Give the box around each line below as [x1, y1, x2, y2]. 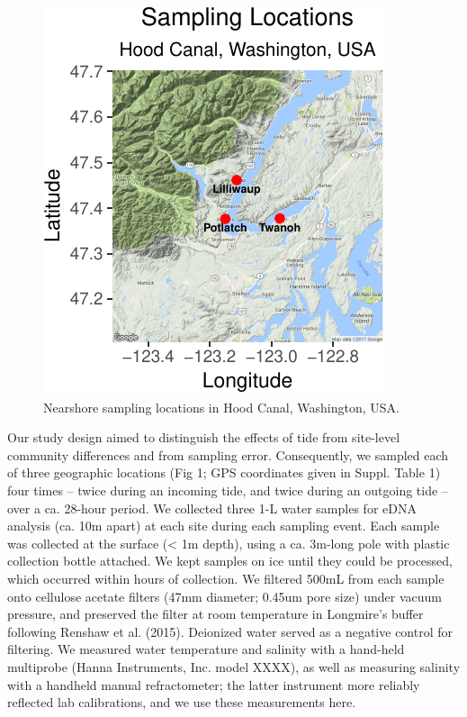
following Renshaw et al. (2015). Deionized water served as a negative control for [7, 622, 454, 640]
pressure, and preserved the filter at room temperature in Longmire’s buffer [7, 604, 424, 623]
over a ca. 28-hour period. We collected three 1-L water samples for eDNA [7, 498, 417, 517]
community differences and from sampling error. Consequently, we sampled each [7, 445, 449, 464]
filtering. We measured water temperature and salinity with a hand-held [7, 640, 405, 658]
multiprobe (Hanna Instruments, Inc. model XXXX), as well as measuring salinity [7, 657, 461, 676]
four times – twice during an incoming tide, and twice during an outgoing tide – [7, 480, 448, 499]
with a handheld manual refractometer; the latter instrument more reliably [7, 675, 420, 694]
